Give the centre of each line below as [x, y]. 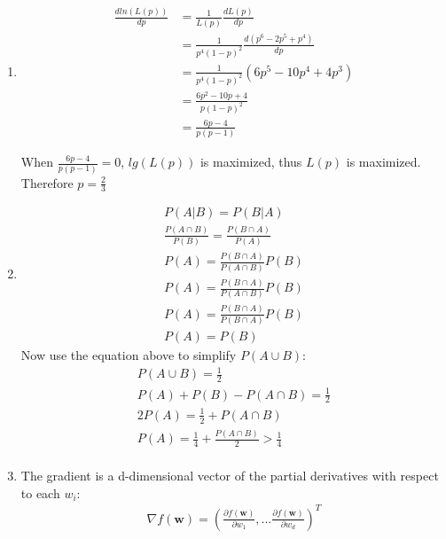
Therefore [47, 182]
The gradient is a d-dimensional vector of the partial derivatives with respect [230, 475]
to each [40, 492]
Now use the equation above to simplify [129, 355]
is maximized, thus [251, 162]
